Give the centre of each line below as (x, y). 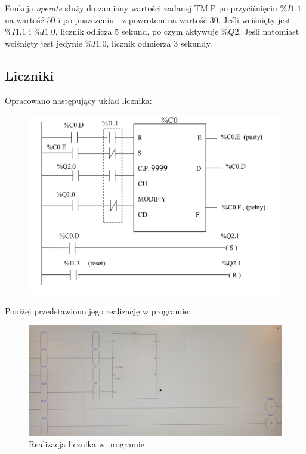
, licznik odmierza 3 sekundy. (159, 43)
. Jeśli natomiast (269, 31)
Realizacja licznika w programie (86, 444)
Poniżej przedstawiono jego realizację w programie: (98, 311)
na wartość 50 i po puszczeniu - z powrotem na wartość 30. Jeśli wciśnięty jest (148, 19)
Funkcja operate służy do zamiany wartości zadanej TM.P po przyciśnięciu (141, 8)
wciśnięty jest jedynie (44, 43)
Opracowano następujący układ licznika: (78, 100)
